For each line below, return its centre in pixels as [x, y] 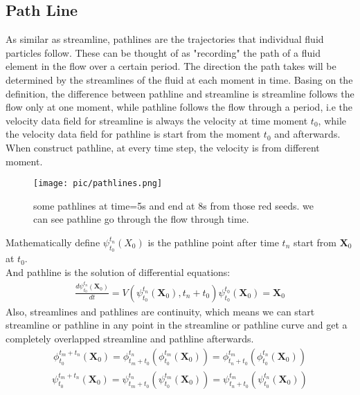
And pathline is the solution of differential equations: [118, 272]
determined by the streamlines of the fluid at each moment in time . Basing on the [179, 79]
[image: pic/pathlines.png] [98, 184]
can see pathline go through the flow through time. [141, 219]
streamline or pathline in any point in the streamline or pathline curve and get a [177, 325]
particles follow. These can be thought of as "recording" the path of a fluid [163, 52]
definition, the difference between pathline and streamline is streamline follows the [180, 93]
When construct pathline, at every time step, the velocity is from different [163, 147]
